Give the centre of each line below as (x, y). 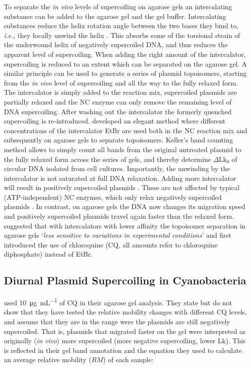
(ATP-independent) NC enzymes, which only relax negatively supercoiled (113, 197)
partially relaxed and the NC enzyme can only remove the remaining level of (118, 101)
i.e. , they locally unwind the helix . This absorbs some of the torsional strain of (122, 35)
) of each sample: (128, 359)
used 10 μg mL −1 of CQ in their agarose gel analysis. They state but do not (118, 302)
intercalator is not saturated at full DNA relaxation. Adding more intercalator (120, 178)
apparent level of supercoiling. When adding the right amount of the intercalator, (125, 54)
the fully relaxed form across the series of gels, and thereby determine (108, 159)
